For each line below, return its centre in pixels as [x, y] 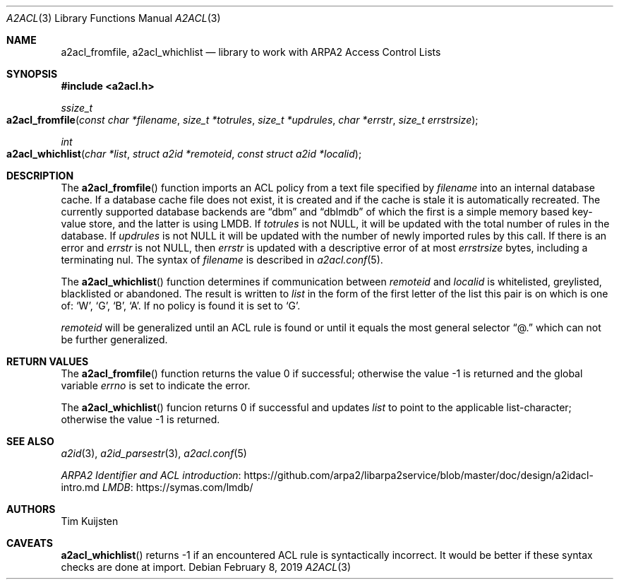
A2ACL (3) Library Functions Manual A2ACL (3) [114, 18]
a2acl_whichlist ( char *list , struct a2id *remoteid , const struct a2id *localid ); [184, 154]
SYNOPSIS [32, 74]
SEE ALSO [30, 441]
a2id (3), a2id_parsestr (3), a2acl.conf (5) [154, 453]
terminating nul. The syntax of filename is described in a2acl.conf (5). [222, 260]
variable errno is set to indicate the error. [156, 385]
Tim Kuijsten [90, 521]
